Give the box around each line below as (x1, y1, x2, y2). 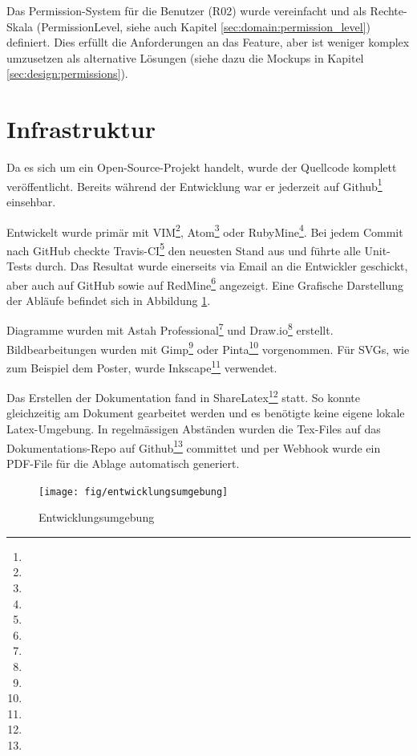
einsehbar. (6, 193, 56, 209)
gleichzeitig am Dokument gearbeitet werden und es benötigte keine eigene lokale (6, 404, 405, 421)
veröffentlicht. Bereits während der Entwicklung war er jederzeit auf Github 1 (6, 175, 383, 194)
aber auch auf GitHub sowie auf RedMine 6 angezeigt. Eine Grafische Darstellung (6, 274, 404, 293)
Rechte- (370, 2, 407, 18)
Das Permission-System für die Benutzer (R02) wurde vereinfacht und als (6, 2, 366, 18)
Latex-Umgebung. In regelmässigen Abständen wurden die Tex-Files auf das (6, 421, 381, 437)
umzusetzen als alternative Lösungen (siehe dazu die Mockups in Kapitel (6, 49, 364, 66)
